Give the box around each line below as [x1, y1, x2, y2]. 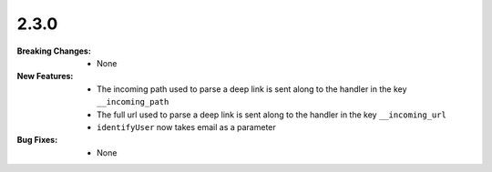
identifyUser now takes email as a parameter [97, 121, 277, 132]
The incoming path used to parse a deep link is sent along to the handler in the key [97, 83, 407, 95]
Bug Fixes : [16, 135, 58, 146]
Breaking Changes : [16, 46, 91, 56]
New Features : [16, 71, 74, 82]
